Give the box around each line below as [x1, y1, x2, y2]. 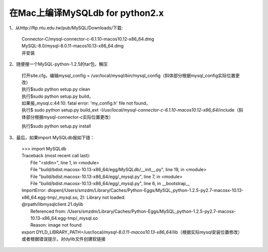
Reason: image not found [30, 222, 82, 228]
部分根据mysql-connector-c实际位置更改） [25, 114, 114, 120]
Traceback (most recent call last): [21, 153, 90, 159]
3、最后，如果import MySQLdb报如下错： [9, 134, 95, 140]
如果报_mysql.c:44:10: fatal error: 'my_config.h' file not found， [21, 100, 151, 106]
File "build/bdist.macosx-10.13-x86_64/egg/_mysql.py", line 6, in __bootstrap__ [30, 180, 190, 186]
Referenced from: [30, 208, 67, 214]
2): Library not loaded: [79, 194, 126, 200]
